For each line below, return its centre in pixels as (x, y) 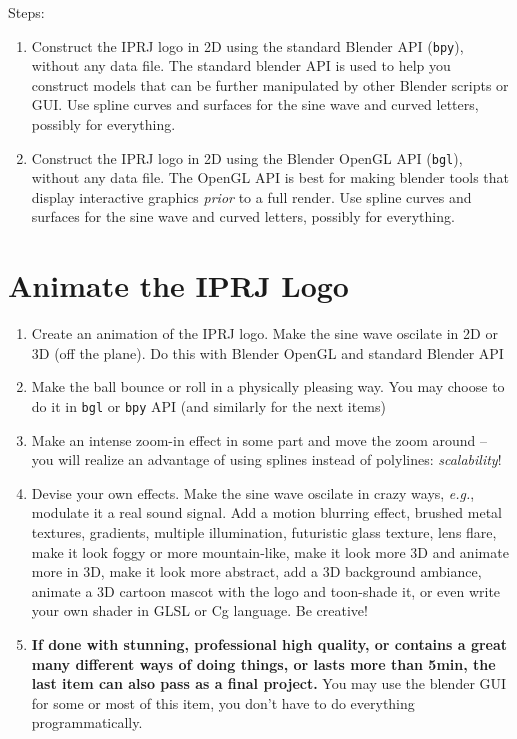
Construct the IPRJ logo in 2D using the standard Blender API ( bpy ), (247, 45)
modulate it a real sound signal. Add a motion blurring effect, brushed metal (266, 512)
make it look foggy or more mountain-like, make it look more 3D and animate (270, 551)
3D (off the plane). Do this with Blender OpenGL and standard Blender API (267, 352)
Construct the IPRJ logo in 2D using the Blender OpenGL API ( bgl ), (247, 157)
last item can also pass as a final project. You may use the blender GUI (269, 683)
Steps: (26, 12)
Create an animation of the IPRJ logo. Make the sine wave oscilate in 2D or (264, 333)
